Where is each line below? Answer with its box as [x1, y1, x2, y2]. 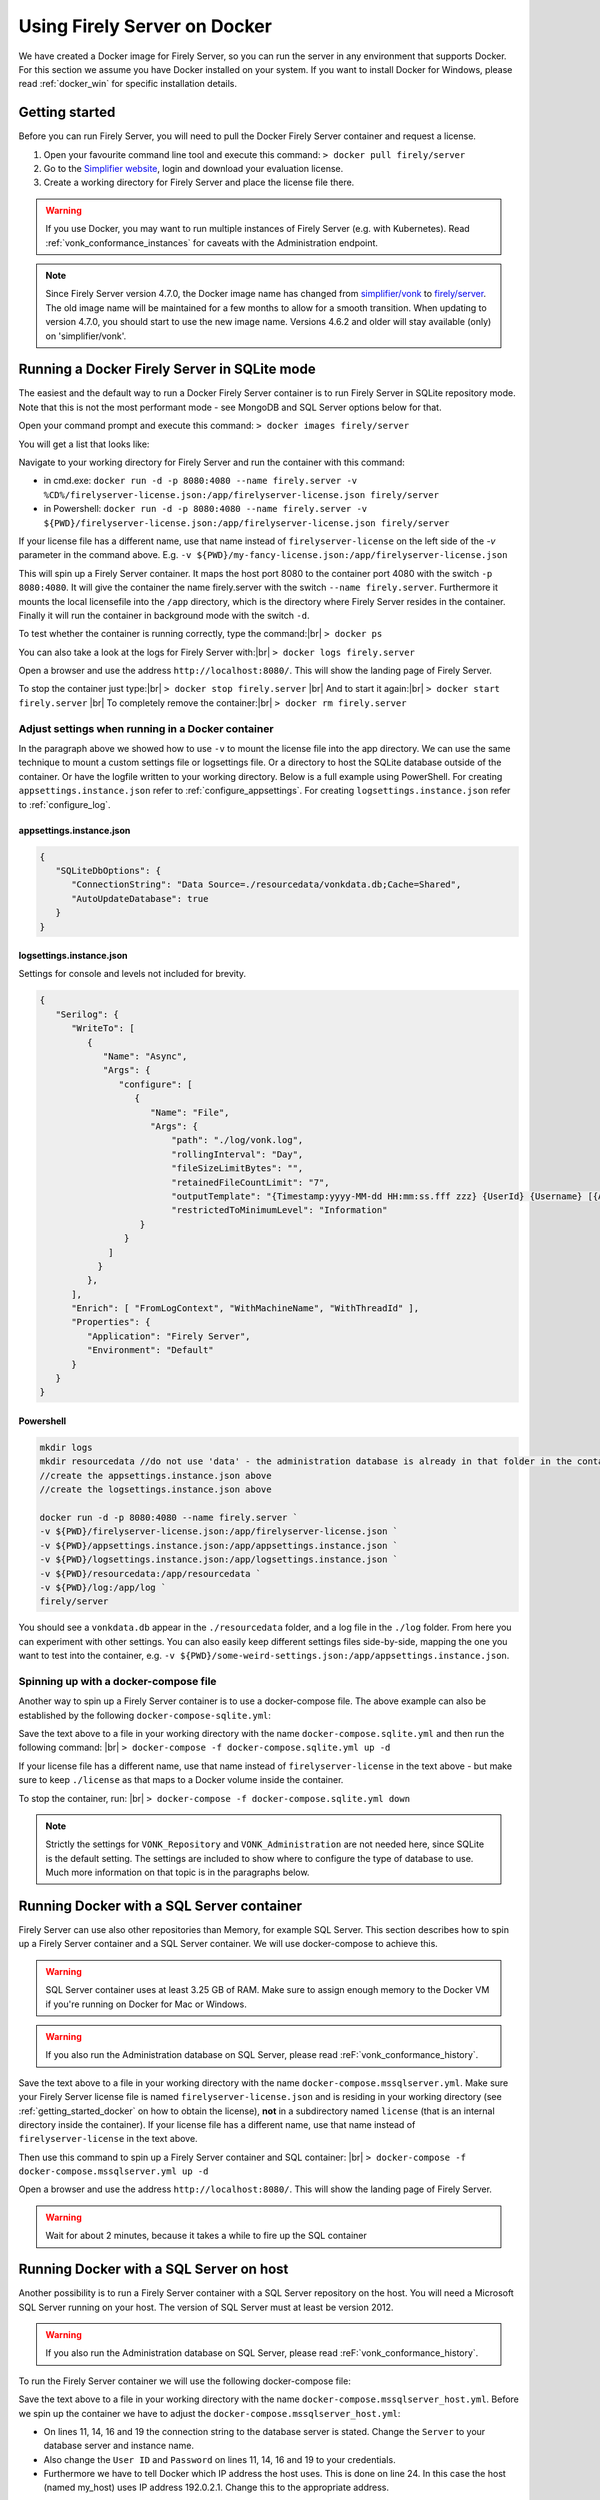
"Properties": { [71, 1316, 151, 1328]
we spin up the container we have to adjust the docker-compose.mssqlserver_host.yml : [18, 2407, 401, 2419]
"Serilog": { [55, 1008, 120, 1020]
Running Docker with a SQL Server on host [18, 2261, 289, 2278]
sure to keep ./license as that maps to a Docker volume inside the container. [18, 1774, 344, 1786]
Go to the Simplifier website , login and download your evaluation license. [43, 163, 344, 175]
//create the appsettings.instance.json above [39, 1470, 272, 1481]
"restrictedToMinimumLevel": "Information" [171, 1205, 388, 1216]
